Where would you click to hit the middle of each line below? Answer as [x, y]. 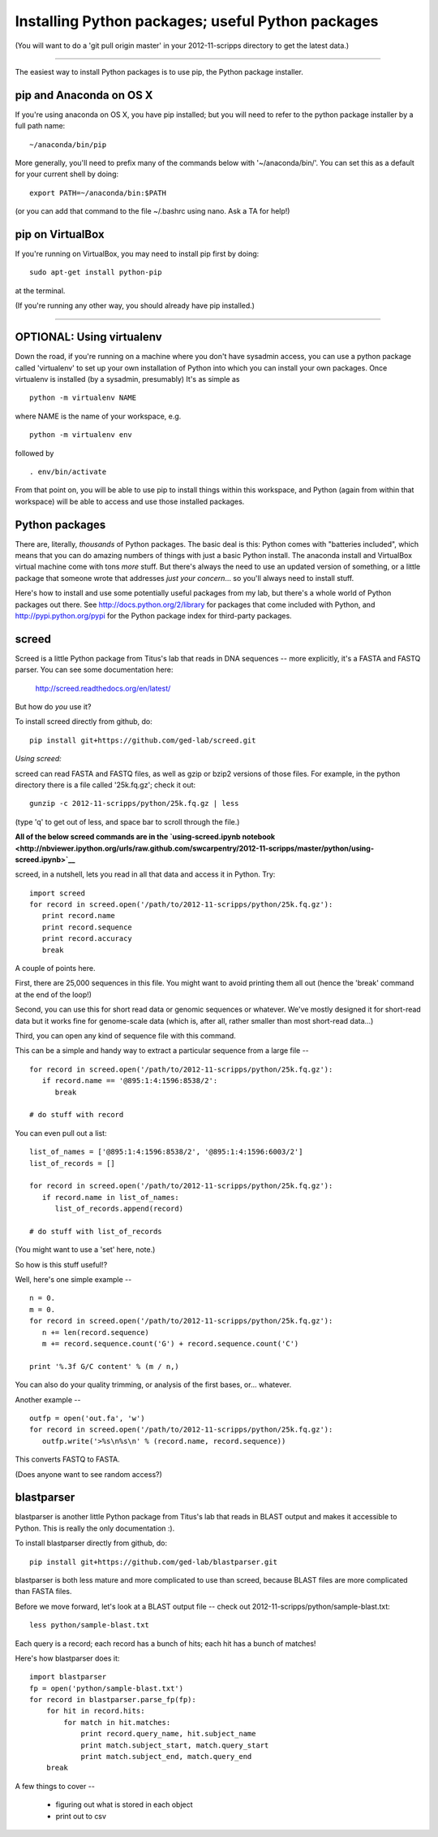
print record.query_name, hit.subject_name [168, 1734]
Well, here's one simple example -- [73, 1280]
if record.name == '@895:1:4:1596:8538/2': [130, 1081]
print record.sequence [87, 927]
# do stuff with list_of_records [96, 1231]
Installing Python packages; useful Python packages [197, 21]
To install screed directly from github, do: [84, 721]
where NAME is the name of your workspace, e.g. [98, 416]
